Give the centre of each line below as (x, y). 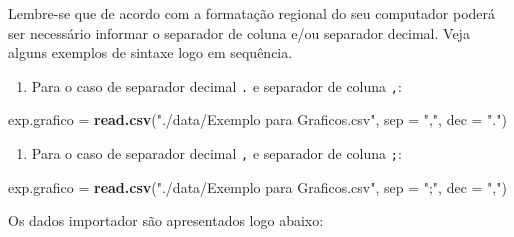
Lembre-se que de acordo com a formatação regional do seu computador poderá (252, 13)
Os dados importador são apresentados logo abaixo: (166, 220)
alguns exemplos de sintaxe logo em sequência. (150, 52)
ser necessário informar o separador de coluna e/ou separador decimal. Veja (239, 32)
